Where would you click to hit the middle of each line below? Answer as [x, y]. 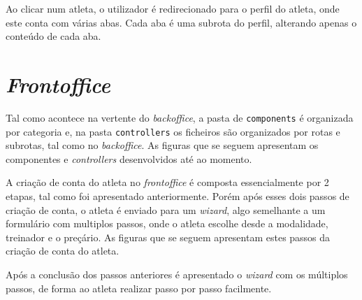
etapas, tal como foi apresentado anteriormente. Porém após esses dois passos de [178, 196]
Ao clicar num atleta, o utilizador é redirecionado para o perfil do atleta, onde [173, 8]
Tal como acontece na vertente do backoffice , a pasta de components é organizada [180, 117]
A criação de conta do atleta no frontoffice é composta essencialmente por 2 [167, 182]
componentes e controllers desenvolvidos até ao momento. [129, 158]
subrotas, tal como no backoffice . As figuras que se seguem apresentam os [162, 145]
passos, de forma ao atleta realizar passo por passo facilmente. [139, 288]
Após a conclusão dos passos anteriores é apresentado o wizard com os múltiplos [177, 274]
